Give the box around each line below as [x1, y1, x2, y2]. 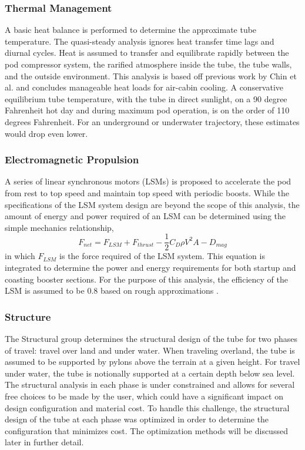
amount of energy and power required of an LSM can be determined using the [5, 210, 286, 222]
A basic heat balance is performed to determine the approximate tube [5, 23, 257, 36]
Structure [5, 309, 51, 324]
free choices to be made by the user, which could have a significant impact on [5, 389, 283, 402]
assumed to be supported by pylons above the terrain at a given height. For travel [5, 355, 300, 368]
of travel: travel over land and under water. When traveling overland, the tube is [5, 344, 295, 356]
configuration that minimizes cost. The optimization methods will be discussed [5, 424, 288, 436]
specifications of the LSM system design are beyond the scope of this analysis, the [5, 198, 300, 210]
